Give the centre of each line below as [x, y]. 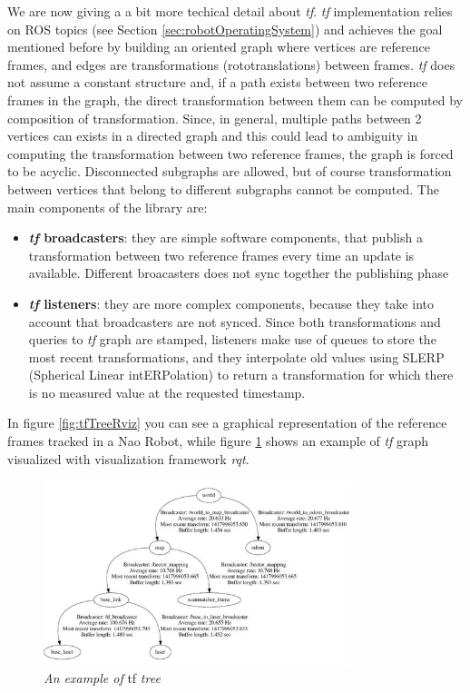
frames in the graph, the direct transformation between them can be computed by [235, 99]
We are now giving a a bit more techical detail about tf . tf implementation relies [230, 11]
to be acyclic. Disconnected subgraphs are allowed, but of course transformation [230, 171]
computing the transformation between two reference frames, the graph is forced [230, 153]
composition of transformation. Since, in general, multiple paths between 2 [215, 118]
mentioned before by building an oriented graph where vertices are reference [219, 47]
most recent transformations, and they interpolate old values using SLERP [236, 356]
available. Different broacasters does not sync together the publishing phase [239, 273]
